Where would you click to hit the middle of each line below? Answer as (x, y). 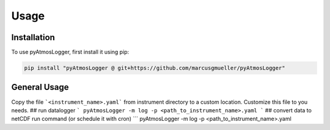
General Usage (40, 87)
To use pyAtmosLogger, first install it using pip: (70, 52)
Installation (33, 37)
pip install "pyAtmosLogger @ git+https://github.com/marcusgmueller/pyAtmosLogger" (155, 68)
